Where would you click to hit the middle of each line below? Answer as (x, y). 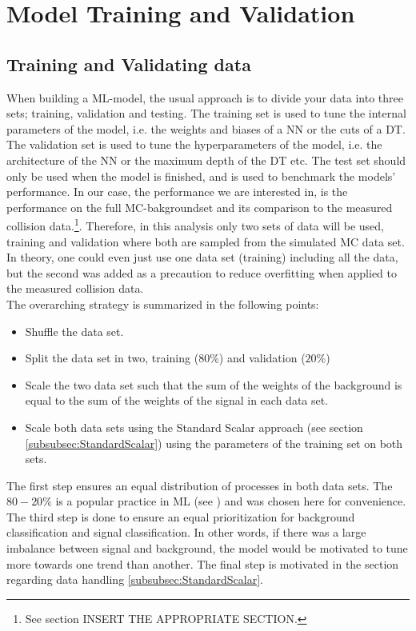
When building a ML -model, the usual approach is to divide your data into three (205, 97)
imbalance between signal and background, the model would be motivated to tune (207, 548)
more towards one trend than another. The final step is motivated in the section (203, 563)
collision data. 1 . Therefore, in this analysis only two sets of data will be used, (195, 224)
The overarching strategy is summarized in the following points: (163, 304)
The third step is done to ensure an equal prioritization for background (181, 516)
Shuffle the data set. (74, 331)
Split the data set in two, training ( (112, 358)
